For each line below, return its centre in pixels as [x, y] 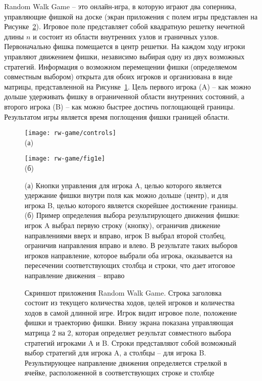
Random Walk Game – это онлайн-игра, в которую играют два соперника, [121, 6]
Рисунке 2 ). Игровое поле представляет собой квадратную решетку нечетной [125, 26]
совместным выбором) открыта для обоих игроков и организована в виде [118, 76]
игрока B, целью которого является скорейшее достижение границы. [131, 205]
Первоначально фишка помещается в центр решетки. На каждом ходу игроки [125, 46]
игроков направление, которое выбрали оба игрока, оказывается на [129, 255]
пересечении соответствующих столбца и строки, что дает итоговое [130, 265]
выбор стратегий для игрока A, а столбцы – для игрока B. [115, 353]
